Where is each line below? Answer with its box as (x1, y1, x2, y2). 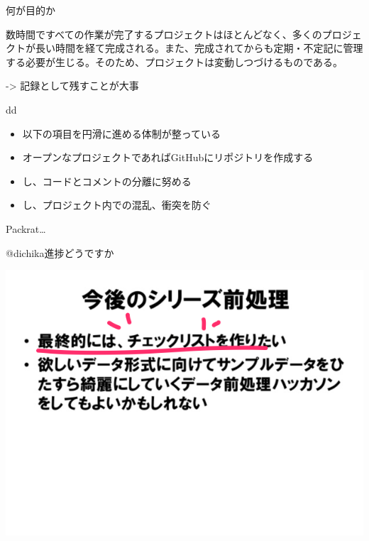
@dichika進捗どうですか (6, 245, 114, 260)
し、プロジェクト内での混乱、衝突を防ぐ (22, 197, 211, 212)
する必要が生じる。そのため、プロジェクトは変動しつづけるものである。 (6, 54, 343, 69)
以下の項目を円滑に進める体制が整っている (22, 126, 221, 141)
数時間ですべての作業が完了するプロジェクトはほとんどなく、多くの (6, 26, 322, 41)
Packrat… (6, 221, 46, 236)
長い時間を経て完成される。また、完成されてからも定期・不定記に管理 (35, 40, 363, 55)
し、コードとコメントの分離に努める (22, 173, 192, 188)
